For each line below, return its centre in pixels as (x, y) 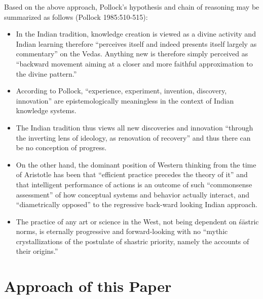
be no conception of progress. (61, 147)
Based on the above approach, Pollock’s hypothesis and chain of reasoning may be (132, 7)
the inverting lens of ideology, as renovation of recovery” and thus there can (133, 137)
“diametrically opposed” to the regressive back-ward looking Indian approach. (137, 204)
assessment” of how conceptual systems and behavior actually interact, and (133, 194)
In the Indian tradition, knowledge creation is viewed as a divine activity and (136, 34)
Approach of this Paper (88, 286)
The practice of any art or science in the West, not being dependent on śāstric (137, 221)
